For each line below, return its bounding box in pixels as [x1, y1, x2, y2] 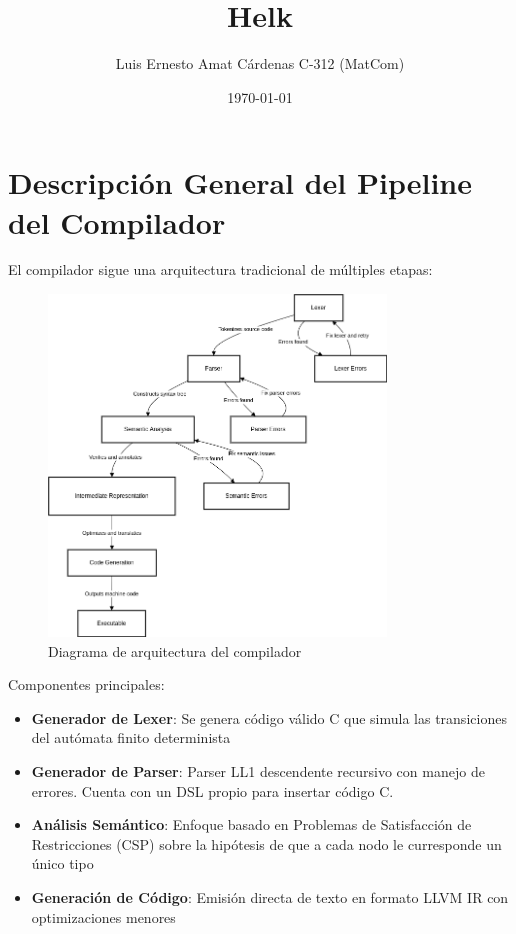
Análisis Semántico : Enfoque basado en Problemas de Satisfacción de [31, 814, 472, 835]
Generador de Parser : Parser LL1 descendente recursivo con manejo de [31, 761, 485, 782]
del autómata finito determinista [31, 727, 231, 748]
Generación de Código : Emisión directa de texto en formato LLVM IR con [31, 887, 509, 908]
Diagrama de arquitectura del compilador [48, 640, 302, 661]
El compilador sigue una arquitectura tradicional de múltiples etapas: [8, 259, 433, 280]
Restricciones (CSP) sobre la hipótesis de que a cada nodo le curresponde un [31, 833, 502, 854]
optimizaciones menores [31, 906, 176, 927]
